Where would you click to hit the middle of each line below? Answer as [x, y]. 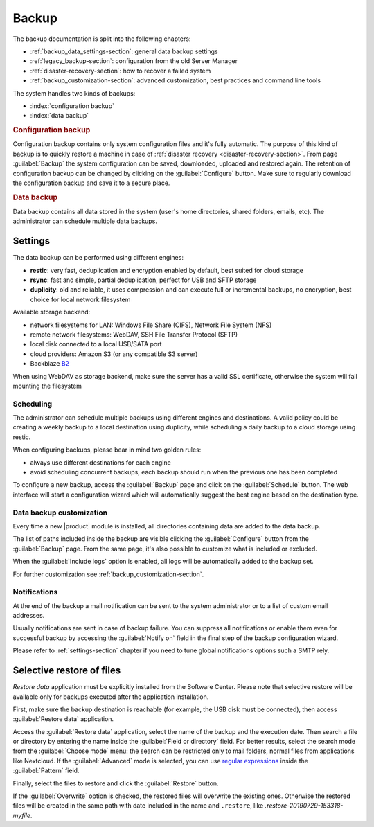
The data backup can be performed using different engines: [98, 258]
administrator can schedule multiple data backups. [85, 221]
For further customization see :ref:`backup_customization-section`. [108, 574]
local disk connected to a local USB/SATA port [96, 344]
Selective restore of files [67, 671]
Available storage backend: [52, 312]
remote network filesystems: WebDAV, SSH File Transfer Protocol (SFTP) [134, 334]
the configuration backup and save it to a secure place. [91, 183]
